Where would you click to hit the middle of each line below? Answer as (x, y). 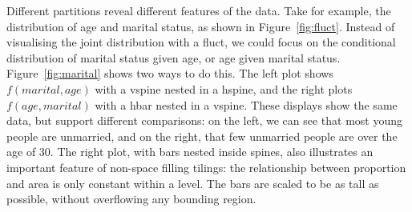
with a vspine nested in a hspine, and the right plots (224, 88)
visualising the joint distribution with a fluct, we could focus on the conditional (201, 42)
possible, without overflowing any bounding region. (131, 199)
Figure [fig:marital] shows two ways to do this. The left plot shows (170, 73)
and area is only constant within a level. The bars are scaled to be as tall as (193, 183)
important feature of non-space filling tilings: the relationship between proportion (206, 167)
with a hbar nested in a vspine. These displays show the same (246, 104)
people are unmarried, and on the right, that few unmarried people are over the (202, 136)
